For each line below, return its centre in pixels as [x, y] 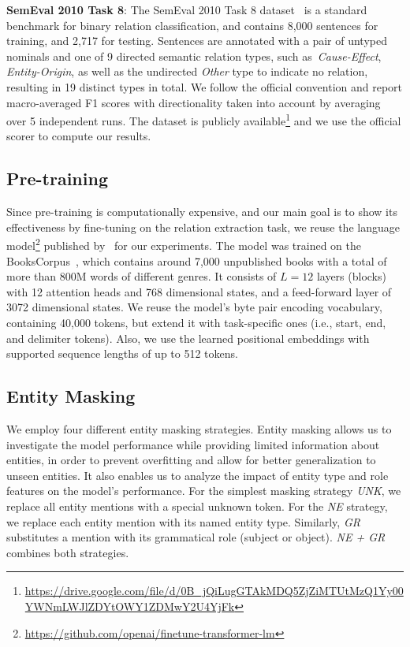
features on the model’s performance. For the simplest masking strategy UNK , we [204, 491]
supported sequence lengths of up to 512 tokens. [122, 353]
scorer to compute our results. [79, 136]
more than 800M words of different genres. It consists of [142, 276]
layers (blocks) [351, 276]
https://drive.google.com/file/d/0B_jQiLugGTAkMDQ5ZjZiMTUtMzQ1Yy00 [214, 591]
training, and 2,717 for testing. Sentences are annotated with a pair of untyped [197, 41]
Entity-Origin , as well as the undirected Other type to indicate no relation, [187, 71]
